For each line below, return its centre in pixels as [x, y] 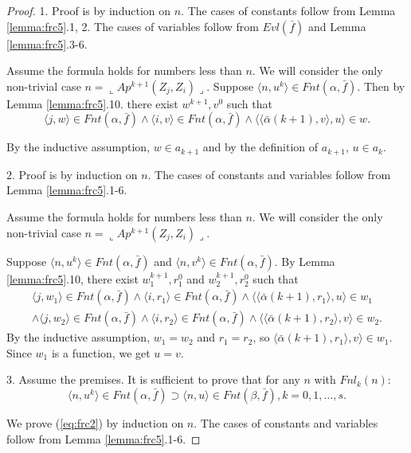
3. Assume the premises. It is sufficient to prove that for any [153, 379]
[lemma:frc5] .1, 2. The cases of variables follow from [133, 26]
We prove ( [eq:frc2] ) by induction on [95, 423]
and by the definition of [260, 147]
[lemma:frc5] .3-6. [47, 43]
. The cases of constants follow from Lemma [288, 10]
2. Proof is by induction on [72, 174]
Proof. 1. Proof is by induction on [89, 10]
